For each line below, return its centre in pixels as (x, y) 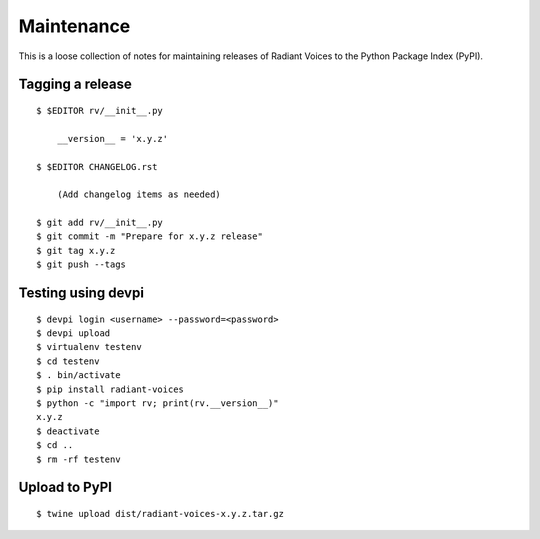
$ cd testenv (68, 361)
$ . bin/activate (78, 375)
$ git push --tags (81, 264)
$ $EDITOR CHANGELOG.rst (97, 166)
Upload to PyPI (65, 487)
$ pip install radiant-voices (110, 389)
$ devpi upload (73, 333)
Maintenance (74, 26)
